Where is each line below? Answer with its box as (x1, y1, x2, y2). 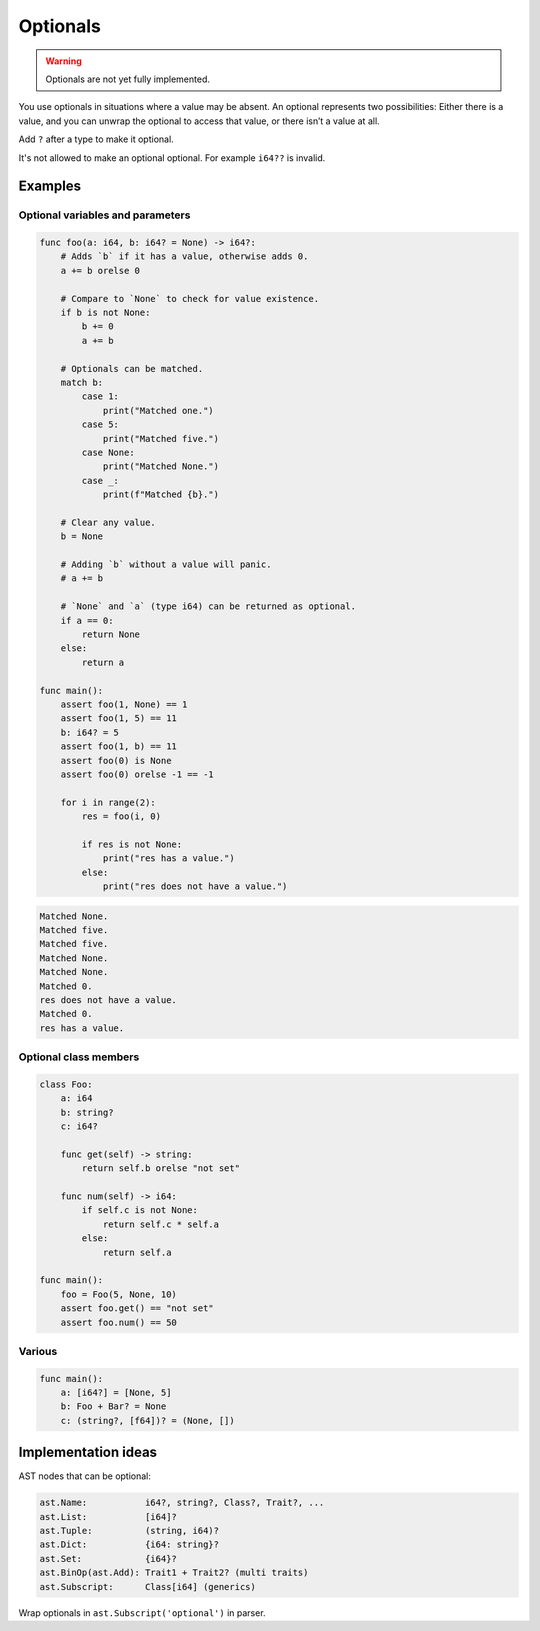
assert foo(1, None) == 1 (60, 698, 188, 710)
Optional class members (18, 1050, 140, 1064)
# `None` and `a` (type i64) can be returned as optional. (60, 601, 357, 612)
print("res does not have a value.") (102, 881, 288, 892)
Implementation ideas (18, 1444, 158, 1461)
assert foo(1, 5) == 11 (60, 713, 177, 724)
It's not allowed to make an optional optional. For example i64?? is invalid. (18, 151, 326, 164)
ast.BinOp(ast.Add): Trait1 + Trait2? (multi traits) (39, 1567, 309, 1579)
